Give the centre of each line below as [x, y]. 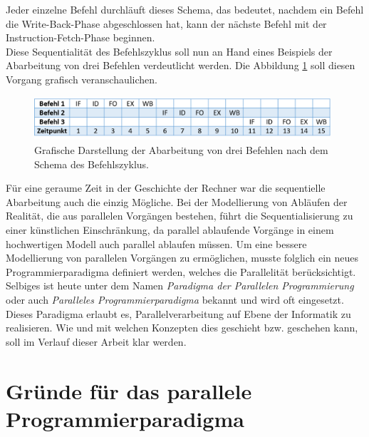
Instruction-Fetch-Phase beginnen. [80, 37]
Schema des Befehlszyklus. [92, 164]
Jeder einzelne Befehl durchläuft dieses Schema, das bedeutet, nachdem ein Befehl [185, 9]
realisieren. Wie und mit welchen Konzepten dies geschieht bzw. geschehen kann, [182, 328]
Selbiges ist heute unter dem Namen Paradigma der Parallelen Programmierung [180, 286]
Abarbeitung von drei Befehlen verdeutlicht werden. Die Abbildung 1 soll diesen [181, 65]
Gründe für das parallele [129, 390]
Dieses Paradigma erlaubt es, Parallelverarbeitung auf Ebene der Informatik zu [178, 313]
